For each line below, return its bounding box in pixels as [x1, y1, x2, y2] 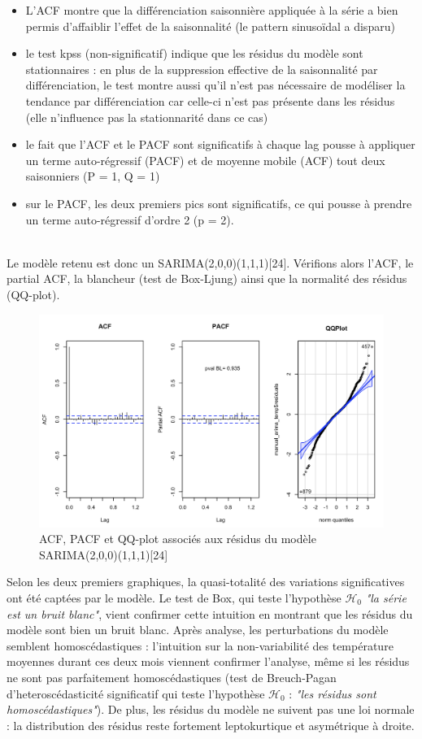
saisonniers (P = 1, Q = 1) [25, 167, 160, 185]
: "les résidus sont [289, 685, 376, 702]
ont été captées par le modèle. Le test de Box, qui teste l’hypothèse [7, 589, 342, 606]
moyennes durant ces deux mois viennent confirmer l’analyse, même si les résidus [7, 653, 410, 670]
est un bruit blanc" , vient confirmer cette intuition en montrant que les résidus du [7, 605, 413, 622]
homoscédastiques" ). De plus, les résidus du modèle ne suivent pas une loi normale [7, 701, 415, 718]
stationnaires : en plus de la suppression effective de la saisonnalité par [25, 60, 378, 77]
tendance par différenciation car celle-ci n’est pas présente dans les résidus [25, 92, 395, 109]
